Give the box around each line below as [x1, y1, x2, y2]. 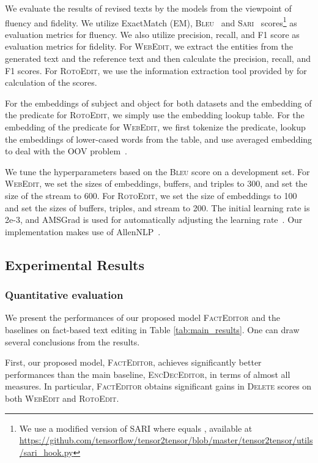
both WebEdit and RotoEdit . [5, 391, 119, 404]
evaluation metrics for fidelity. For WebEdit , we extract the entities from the [5, 40, 293, 53]
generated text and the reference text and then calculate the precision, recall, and [5, 52, 311, 65]
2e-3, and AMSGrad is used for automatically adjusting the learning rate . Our [5, 213, 303, 226]
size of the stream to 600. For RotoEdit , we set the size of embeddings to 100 [5, 189, 297, 201]
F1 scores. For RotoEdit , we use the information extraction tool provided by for [5, 64, 307, 77]
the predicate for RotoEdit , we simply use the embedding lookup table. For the [5, 108, 305, 121]
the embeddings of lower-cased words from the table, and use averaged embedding [5, 132, 312, 145]
